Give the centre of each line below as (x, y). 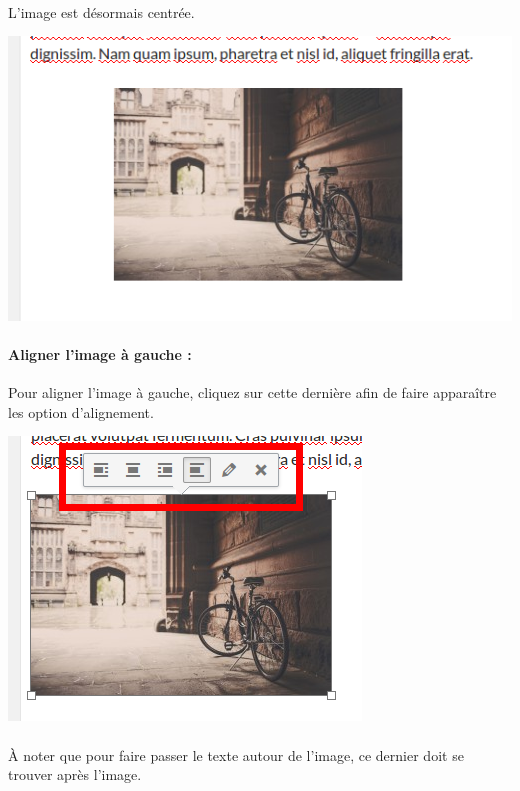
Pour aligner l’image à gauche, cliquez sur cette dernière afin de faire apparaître (252, 392)
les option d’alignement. (81, 411)
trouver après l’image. (75, 774)
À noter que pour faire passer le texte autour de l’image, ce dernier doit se (236, 754)
